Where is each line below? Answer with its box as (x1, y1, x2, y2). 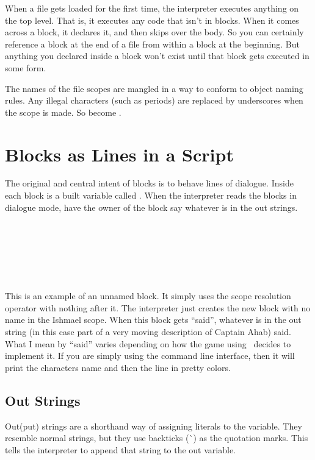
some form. (5, 61, 46, 74)
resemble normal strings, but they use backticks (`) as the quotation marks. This (5, 431, 308, 444)
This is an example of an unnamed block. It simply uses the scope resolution (5, 289, 291, 302)
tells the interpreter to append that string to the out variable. (5, 443, 236, 456)
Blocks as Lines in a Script (5, 141, 234, 166)
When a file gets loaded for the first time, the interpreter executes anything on (5, 2, 299, 14)
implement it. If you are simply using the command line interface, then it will (5, 349, 295, 362)
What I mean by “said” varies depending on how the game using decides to (5, 337, 291, 350)
